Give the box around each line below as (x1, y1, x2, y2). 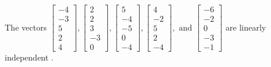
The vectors (5, 21, 47, 33)
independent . (5, 51, 54, 63)
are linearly (225, 21, 266, 33)
